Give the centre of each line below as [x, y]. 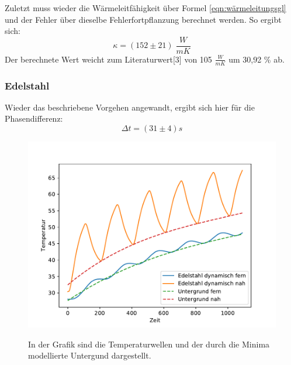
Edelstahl [27, 85]
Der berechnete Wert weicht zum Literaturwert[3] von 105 [108, 59]
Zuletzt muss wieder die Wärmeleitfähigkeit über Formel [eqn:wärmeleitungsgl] [145, 8]
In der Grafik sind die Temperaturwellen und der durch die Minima [149, 344]
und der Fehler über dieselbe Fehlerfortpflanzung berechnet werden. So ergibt [143, 19]
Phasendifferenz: [34, 118]
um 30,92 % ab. [257, 59]
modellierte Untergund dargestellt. [90, 355]
